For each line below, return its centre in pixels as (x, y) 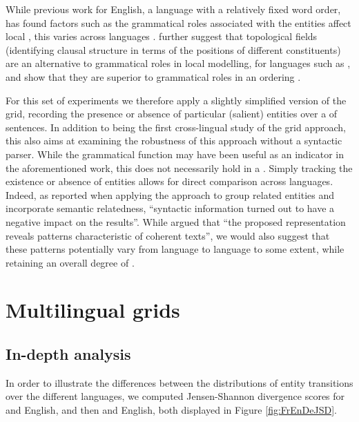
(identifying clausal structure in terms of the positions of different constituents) (173, 49)
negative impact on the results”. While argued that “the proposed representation (176, 221)
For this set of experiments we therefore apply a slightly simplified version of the (176, 100)
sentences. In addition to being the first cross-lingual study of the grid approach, (176, 127)
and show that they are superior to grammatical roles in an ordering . (153, 76)
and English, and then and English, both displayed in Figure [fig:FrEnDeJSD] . (171, 410)
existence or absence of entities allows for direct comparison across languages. (169, 181)
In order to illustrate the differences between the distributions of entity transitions (179, 382)
